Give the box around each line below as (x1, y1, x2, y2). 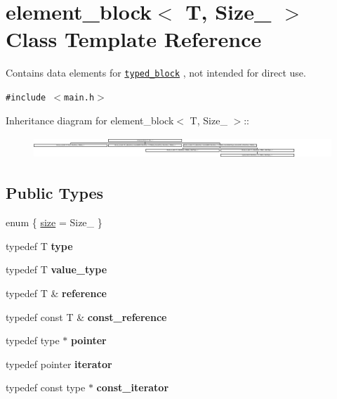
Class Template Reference (6, 25, 262, 53)
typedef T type (6, 238, 73, 253)
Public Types (6, 182, 104, 204)
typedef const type (6, 380, 86, 395)
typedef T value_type (6, 262, 107, 277)
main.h (64, 92, 95, 103)
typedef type (6, 333, 60, 348)
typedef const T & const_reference (6, 309, 167, 324)
